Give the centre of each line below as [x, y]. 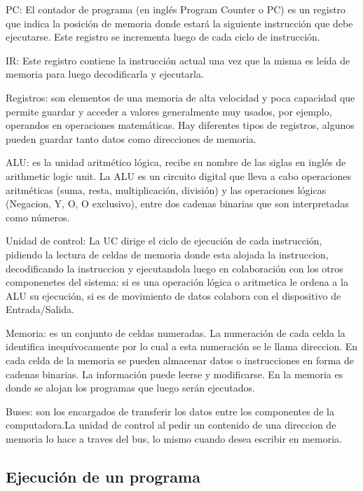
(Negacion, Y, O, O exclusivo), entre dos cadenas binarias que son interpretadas [177, 203]
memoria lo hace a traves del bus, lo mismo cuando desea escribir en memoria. [174, 439]
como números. [38, 217]
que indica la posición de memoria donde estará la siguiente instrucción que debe [179, 23]
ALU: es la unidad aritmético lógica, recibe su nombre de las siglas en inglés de [176, 162]
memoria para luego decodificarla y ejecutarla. [105, 74]
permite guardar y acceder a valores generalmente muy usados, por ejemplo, [169, 111]
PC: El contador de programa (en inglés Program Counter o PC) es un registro [176, 9]
